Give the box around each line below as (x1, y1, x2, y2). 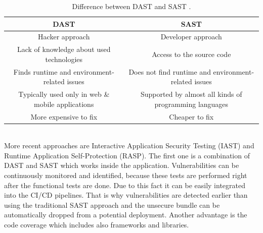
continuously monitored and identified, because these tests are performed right (4, 170, 247, 181)
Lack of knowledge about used (17, 44, 111, 54)
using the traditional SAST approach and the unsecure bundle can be (4, 199, 220, 210)
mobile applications (34, 98, 94, 109)
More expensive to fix (30, 111, 98, 122)
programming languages (154, 98, 229, 109)
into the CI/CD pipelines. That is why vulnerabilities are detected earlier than (4, 190, 248, 200)
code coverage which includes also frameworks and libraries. (4, 219, 189, 230)
